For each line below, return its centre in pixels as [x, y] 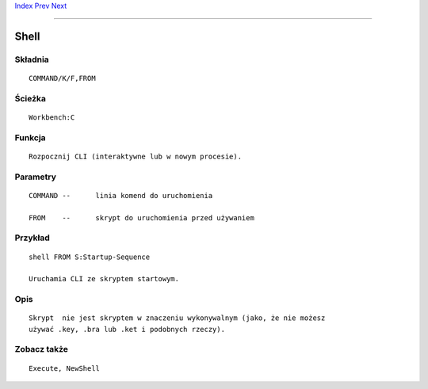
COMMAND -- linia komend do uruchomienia [121, 195]
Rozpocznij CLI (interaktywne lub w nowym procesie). [135, 156]
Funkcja [31, 137]
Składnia [32, 59]
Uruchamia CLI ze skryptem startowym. [104, 279]
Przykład [32, 238]
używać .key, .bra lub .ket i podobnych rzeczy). [127, 329]
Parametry [36, 177]
